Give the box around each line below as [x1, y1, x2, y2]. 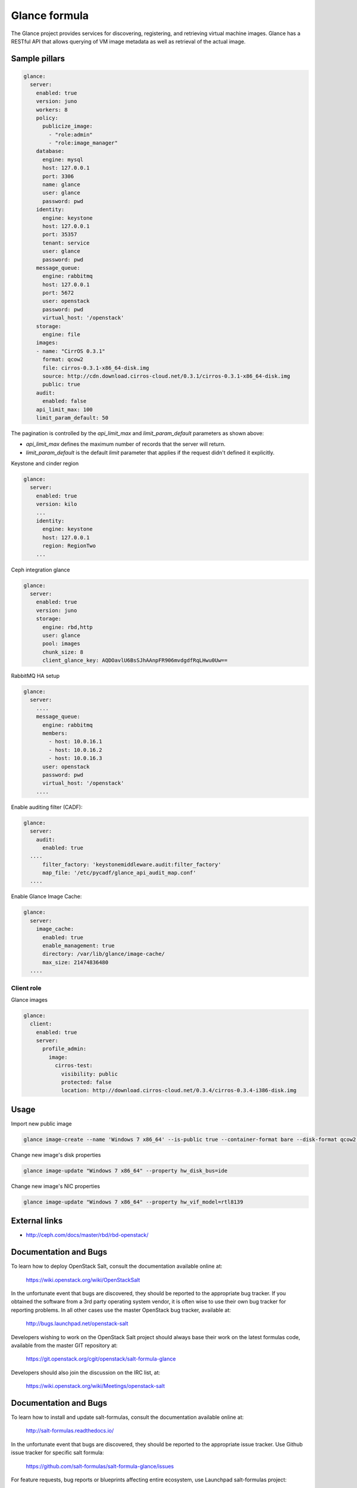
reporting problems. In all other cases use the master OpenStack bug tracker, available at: [11, 1306, 231, 1314]
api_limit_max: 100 [36, 406, 93, 413]
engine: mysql [42, 156, 83, 163]
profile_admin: [42, 1045, 87, 1052]
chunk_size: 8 [42, 649, 83, 655]
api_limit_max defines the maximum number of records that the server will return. [26, 440, 226, 448]
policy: [36, 114, 59, 121]
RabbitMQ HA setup [11, 673, 60, 680]
